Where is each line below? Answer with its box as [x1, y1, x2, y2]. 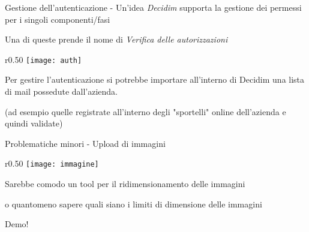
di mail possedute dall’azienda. [5, 85, 118, 98]
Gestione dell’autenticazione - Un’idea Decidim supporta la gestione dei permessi [5, 1, 302, 13]
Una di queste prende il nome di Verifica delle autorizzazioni [5, 33, 228, 46]
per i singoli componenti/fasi [5, 13, 110, 25]
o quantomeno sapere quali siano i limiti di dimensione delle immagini [5, 197, 262, 210]
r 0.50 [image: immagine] [5, 157, 99, 170]
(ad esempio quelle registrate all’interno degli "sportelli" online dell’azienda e [5, 105, 286, 117]
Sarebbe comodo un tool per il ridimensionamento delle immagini [5, 177, 245, 190]
